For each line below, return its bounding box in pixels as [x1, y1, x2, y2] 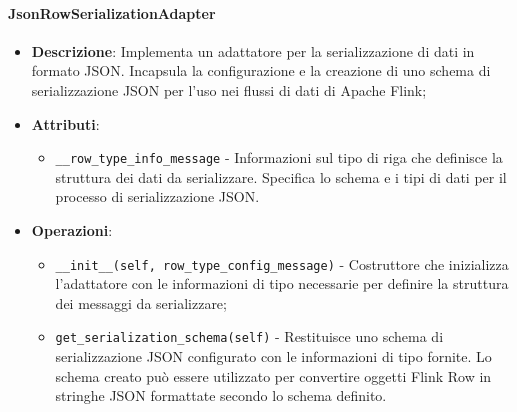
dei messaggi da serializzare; [55, 292, 227, 313]
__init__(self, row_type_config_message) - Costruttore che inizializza [55, 253, 509, 274]
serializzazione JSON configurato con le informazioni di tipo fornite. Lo [55, 346, 492, 367]
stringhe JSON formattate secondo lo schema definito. [55, 385, 387, 406]
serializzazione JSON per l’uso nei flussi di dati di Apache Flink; [31, 79, 427, 100]
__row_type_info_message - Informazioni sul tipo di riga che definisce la [55, 147, 503, 168]
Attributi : [31, 113, 100, 134]
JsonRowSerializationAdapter [8, 2, 216, 23]
